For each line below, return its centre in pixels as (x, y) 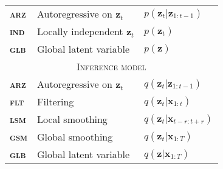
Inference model (111, 66)
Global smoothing (75, 137)
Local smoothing (72, 119)
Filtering (56, 101)
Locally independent (80, 31)
